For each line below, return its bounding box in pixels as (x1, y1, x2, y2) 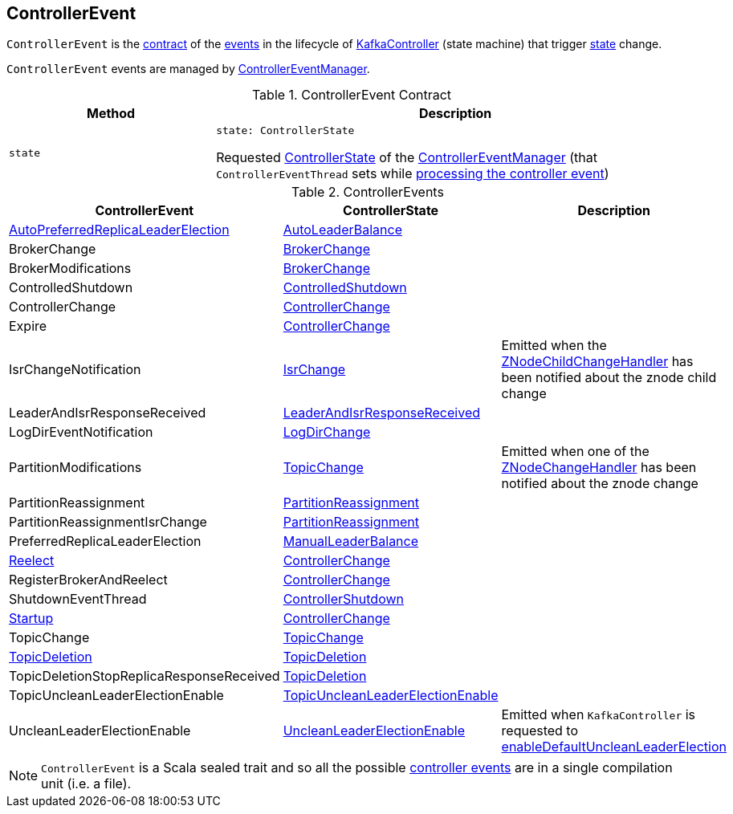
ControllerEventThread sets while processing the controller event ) (216, 165, 609, 182)
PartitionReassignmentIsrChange (9, 514, 207, 531)
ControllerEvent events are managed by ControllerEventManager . (6, 62, 370, 76)
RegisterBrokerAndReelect (9, 572, 168, 588)
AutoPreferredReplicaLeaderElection (9, 222, 230, 238)
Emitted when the (501, 337, 607, 354)
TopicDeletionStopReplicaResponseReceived (9, 668, 280, 685)
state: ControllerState (216, 124, 355, 137)
